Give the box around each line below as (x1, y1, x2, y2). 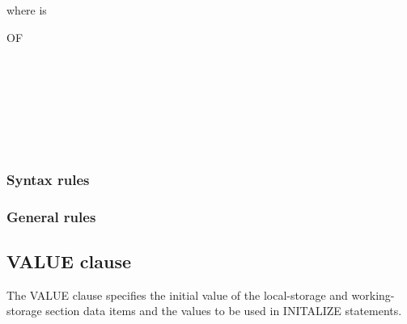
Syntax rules (6, 169, 90, 189)
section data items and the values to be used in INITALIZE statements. (45, 302, 402, 319)
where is (6, 2, 47, 18)
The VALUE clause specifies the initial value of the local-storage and (6, 286, 348, 303)
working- (351, 286, 395, 303)
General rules (6, 206, 96, 226)
